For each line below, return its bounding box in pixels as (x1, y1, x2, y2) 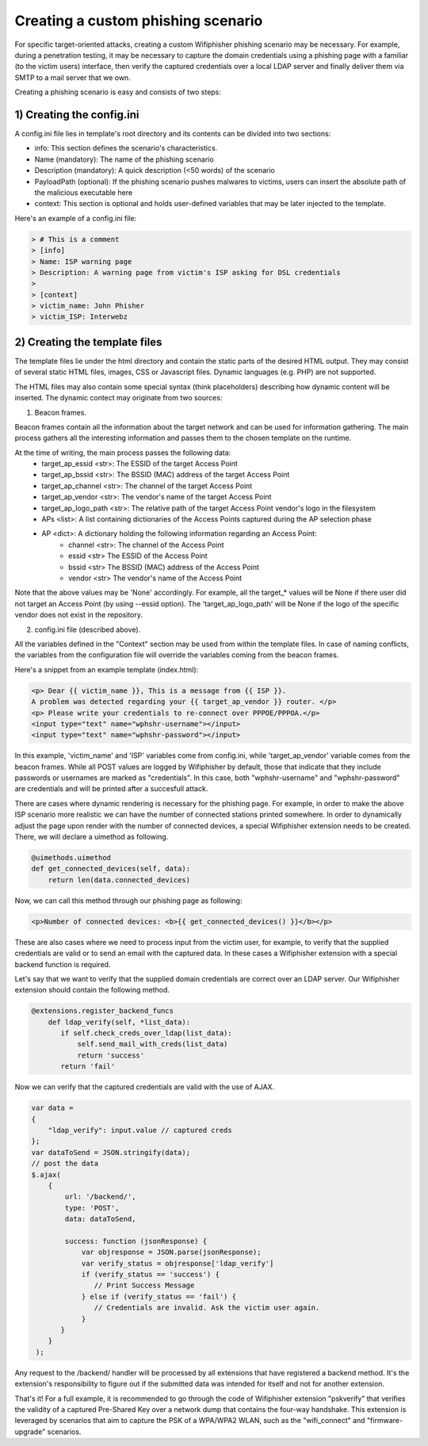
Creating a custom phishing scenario (14, 12, 263, 29)
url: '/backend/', (64, 1192, 136, 1201)
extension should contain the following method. (14, 985, 170, 995)
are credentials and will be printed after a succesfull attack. (14, 784, 208, 794)
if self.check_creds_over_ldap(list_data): (60, 1029, 233, 1038)
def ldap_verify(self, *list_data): (48, 1017, 190, 1027)
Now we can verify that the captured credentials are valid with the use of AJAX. (14, 1082, 275, 1092)
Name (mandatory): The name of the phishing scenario (34, 155, 214, 164)
